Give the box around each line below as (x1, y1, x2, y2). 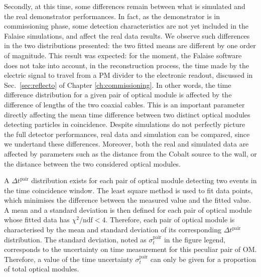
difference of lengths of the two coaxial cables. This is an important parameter (4, 99, 245, 109)
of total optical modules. (4, 263, 79, 274)
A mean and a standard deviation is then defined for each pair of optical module (4, 204, 252, 215)
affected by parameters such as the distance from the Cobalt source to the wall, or (4, 148, 257, 159)
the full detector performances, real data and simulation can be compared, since (4, 128, 250, 139)
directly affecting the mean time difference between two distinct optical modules (4, 109, 250, 119)
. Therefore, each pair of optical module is (105, 214, 235, 225)
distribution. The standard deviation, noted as (4, 234, 147, 244)
